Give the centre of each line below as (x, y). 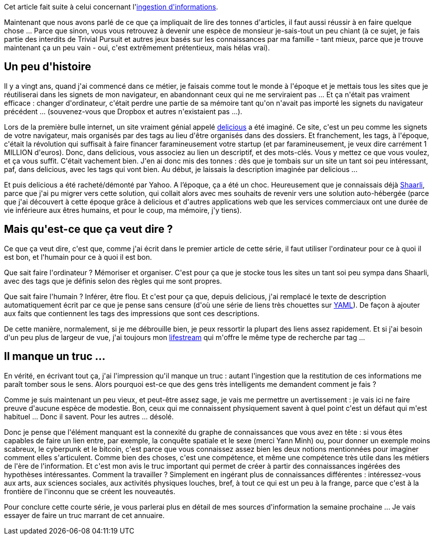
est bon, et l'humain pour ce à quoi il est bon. (78, 257)
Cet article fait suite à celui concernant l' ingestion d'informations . (111, 7)
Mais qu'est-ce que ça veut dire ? (88, 229)
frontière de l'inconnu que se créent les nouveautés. (90, 491)
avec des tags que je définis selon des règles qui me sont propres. (113, 281)
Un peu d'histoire (48, 67)
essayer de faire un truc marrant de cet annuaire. (84, 515)
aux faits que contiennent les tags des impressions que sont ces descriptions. (132, 313)
